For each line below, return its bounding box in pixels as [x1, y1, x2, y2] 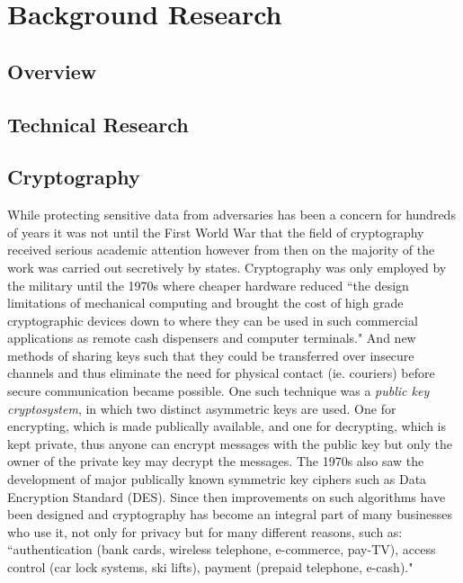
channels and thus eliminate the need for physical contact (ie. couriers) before [7, 363, 435, 382]
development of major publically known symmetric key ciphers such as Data [7, 470, 427, 489]
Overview [7, 57, 97, 85]
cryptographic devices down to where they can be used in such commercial [7, 310, 418, 329]
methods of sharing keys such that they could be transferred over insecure [7, 345, 414, 364]
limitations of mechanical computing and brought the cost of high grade [7, 293, 404, 312]
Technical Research [7, 110, 189, 138]
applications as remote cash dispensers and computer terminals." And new [7, 328, 416, 347]
